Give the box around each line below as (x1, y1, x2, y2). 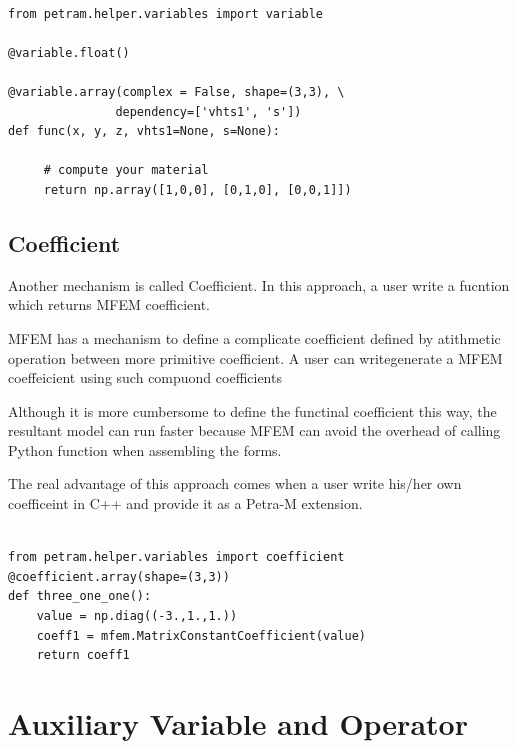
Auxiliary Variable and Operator (8, 703, 468, 744)
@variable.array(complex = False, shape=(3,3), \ (8, 84, 345, 99)
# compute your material (43, 163, 209, 178)
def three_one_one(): (8, 589, 152, 604)
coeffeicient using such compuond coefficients (8, 367, 282, 388)
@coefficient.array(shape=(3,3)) (8, 569, 230, 584)
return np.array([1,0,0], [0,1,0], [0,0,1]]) (43, 182, 352, 197)
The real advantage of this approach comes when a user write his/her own (8, 473, 462, 494)
